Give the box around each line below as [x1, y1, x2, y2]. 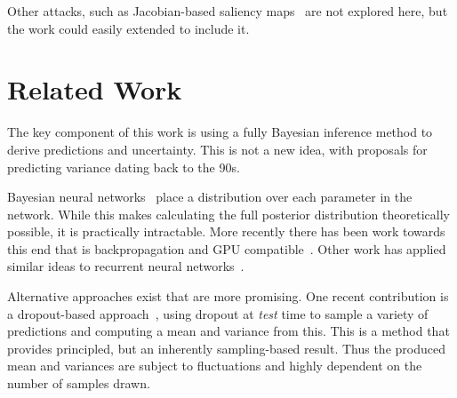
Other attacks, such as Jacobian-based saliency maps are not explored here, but [7, 2, 448, 20]
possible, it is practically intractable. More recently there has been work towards [7, 222, 445, 241]
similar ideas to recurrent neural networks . [7, 257, 245, 275]
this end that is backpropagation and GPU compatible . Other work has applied [7, 239, 446, 258]
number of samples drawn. [7, 374, 150, 393]
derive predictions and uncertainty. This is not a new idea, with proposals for [7, 139, 428, 158]
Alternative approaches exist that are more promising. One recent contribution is [7, 287, 449, 306]
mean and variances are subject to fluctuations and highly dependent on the [7, 356, 422, 375]
